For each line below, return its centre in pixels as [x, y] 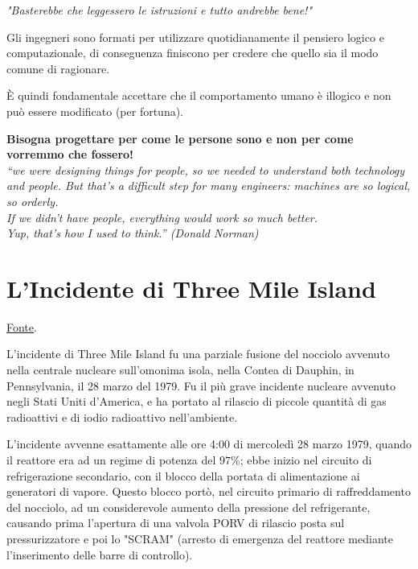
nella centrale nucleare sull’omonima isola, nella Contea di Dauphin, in [180, 370]
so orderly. [33, 201]
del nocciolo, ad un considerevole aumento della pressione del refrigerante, [189, 507]
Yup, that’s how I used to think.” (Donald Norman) [133, 233]
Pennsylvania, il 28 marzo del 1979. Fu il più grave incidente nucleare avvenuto [201, 385]
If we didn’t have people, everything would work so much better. [162, 217]
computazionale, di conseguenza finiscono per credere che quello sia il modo [193, 53]
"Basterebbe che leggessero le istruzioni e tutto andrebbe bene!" [160, 10]
